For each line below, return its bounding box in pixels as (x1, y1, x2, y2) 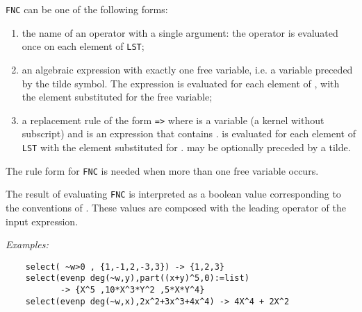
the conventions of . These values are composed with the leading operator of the (6, 200, 346, 214)
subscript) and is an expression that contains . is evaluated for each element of (22, 126, 356, 141)
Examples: (6, 237, 49, 252)
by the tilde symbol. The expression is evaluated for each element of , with (22, 76, 340, 90)
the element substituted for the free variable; (22, 89, 213, 104)
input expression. (6, 214, 79, 228)
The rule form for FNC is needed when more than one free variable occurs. (6, 163, 319, 177)
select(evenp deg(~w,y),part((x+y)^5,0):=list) (25, 273, 249, 284)
